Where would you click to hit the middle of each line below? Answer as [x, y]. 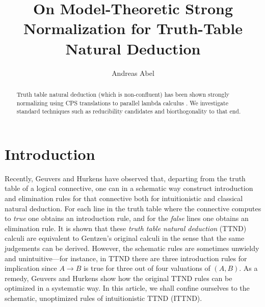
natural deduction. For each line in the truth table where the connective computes [133, 208]
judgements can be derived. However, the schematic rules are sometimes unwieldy [132, 248]
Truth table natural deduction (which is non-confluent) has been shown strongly [123, 94]
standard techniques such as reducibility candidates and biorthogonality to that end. [129, 111]
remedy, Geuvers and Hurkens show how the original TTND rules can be [118, 278]
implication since [31, 268]
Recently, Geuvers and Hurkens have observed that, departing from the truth [125, 178]
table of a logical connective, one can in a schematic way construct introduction [129, 188]
